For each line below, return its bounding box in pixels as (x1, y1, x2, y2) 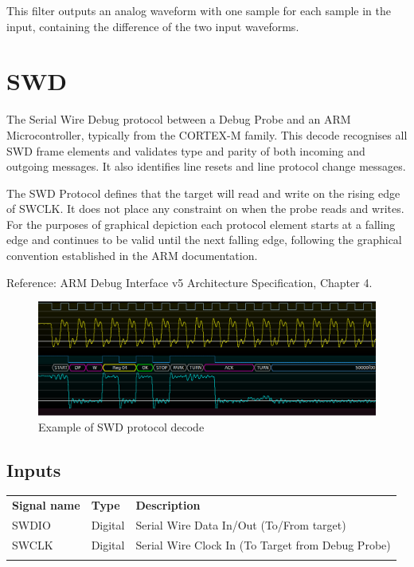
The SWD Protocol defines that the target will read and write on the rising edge (6, 184, 400, 201)
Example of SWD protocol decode (38, 418, 205, 435)
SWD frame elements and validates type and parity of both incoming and (6, 142, 365, 159)
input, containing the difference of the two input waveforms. (6, 18, 299, 34)
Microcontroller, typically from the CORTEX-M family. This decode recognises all (6, 126, 408, 143)
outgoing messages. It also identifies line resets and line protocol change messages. (6, 158, 406, 175)
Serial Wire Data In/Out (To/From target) (135, 517, 346, 534)
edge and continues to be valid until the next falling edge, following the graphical (6, 231, 402, 248)
